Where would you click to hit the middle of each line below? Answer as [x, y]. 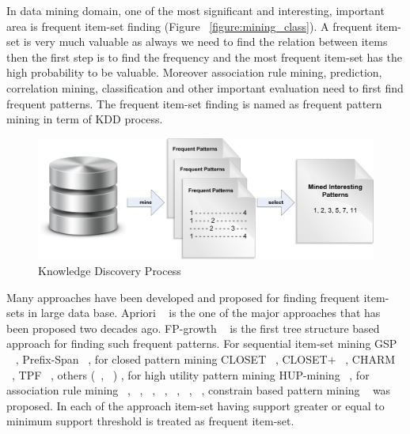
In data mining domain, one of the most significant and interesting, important [196, 10]
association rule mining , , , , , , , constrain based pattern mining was [199, 390]
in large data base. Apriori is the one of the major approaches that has [204, 313]
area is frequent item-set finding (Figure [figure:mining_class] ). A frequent [190, 26]
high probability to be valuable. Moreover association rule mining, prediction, [194, 72]
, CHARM [370, 359]
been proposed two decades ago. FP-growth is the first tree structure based [193, 328]
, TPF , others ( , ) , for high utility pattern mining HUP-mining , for [191, 374]
